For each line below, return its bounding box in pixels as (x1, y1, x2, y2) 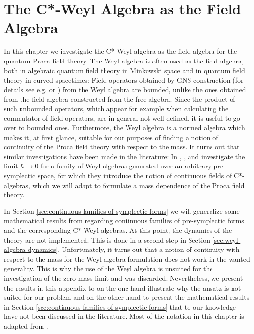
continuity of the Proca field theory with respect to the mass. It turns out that (4, 142, 240, 152)
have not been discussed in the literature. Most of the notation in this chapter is (4, 311, 244, 321)
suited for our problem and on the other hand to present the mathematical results (4, 292, 250, 302)
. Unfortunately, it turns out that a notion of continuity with (58, 244, 240, 254)
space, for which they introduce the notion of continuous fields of (37, 170, 232, 181)
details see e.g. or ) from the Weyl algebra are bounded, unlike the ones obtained (4, 84, 246, 94)
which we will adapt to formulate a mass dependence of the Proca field (32, 180, 245, 190)
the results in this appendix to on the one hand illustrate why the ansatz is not (4, 282, 241, 292)
